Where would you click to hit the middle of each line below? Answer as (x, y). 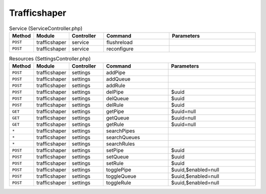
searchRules (120, 144)
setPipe (115, 151)
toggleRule (119, 183)
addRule (116, 85)
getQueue (118, 118)
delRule (115, 105)
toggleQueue (121, 176)
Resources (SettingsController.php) (50, 59)
